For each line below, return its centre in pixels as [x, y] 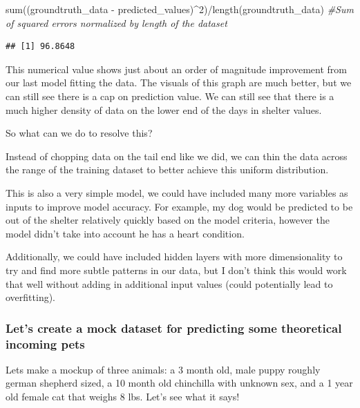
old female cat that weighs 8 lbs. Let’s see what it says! [123, 397]
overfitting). [31, 297]
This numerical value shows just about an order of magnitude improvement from [177, 69]
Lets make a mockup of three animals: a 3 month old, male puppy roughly [163, 369]
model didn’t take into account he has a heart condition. [125, 233]
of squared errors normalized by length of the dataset [116, 22]
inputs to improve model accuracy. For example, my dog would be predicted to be [179, 206]
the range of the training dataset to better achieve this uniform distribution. [167, 169]
